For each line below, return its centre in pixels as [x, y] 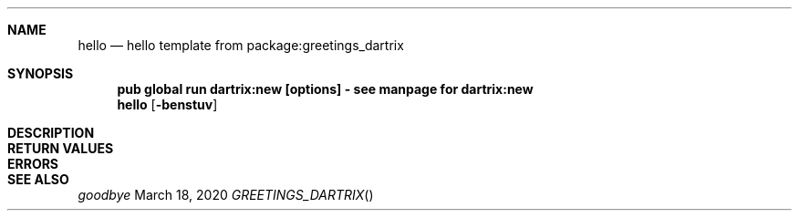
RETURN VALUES [61, 148]
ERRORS [33, 164]
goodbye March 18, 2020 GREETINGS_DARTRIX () [226, 195]
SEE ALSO [38, 179]
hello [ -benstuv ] [167, 104]
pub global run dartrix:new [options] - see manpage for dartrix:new [325, 89]
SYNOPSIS [41, 73]
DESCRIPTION [51, 133]
